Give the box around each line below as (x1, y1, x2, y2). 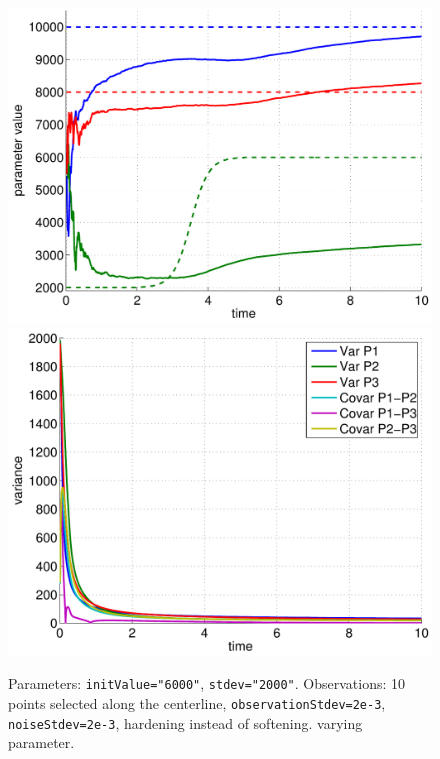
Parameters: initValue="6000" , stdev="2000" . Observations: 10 (8, 673, 405, 694)
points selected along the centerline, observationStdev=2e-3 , (8, 692, 386, 713)
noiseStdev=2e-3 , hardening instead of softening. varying (8, 712, 363, 733)
